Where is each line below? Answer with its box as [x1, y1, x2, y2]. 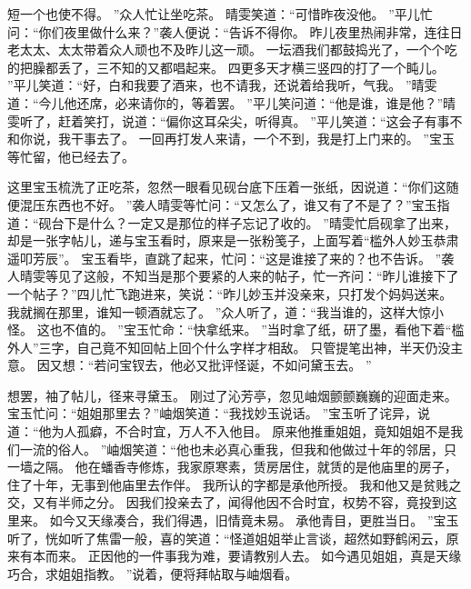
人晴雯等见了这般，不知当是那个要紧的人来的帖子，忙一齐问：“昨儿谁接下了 [7, 266, 459, 285]
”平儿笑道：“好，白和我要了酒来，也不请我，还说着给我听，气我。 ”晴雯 [7, 75, 437, 95]
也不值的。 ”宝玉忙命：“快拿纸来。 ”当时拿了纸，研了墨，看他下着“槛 [49, 320, 465, 339]
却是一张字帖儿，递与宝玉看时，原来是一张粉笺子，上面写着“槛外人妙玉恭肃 [7, 231, 459, 250]
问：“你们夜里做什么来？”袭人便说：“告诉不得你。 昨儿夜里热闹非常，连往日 [7, 22, 463, 41]
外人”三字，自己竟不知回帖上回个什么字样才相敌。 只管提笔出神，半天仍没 [7, 337, 451, 356]
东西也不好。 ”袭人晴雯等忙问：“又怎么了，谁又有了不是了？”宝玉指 [45, 195, 450, 214]
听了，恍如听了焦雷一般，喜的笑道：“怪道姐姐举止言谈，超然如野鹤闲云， [7, 528, 446, 547]
